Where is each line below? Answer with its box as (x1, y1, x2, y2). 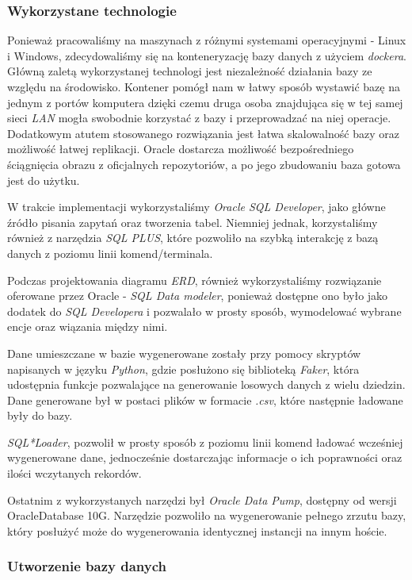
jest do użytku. (7, 171, 80, 188)
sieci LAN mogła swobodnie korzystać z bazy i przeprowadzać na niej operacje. (7, 109, 391, 126)
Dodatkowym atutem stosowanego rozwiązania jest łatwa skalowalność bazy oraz (7, 125, 399, 141)
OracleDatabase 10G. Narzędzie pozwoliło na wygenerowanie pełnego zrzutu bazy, (7, 507, 406, 524)
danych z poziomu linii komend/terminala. (7, 244, 213, 261)
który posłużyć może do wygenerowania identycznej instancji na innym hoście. (7, 522, 387, 539)
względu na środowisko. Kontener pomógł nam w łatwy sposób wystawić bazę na (7, 79, 400, 94)
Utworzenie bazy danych (7, 556, 166, 576)
